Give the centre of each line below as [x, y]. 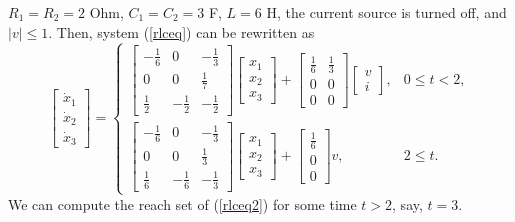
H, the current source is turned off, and [386, 12]
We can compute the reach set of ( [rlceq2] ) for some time [182, 203]
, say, [407, 203]
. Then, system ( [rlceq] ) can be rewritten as [181, 31]
